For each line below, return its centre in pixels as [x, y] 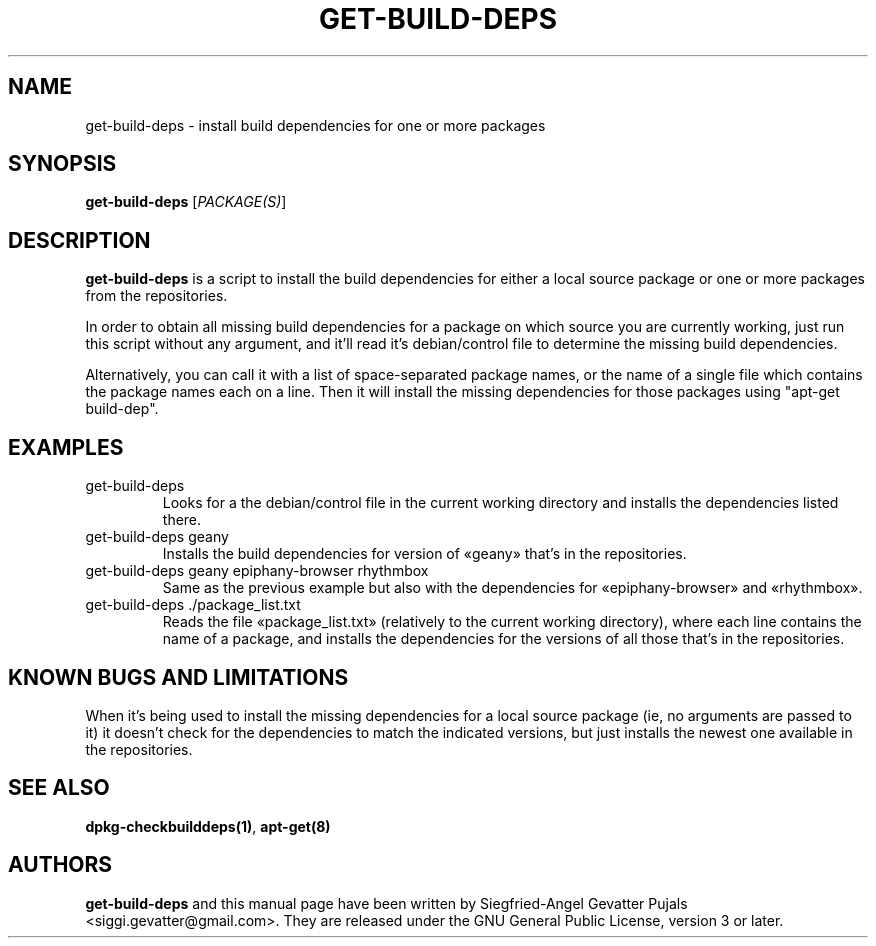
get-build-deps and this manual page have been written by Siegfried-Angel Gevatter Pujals [386, 903]
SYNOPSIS [62, 164]
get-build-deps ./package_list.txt [193, 605]
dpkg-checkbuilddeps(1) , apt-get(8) [208, 826]
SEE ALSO [59, 788]
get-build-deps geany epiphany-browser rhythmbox [257, 571]
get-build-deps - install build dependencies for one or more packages [315, 125]
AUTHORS [60, 865]
